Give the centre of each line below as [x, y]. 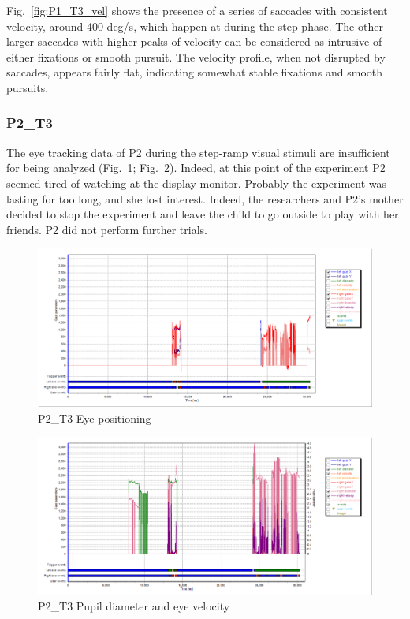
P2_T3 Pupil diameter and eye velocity [134, 606]
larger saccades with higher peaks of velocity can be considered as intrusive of [194, 41]
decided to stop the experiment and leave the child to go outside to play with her [203, 214]
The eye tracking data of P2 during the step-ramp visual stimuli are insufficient [198, 152]
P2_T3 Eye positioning [95, 418]
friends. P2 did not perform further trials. [107, 229]
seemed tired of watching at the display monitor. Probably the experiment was [197, 183]
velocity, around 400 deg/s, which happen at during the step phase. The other [195, 26]
